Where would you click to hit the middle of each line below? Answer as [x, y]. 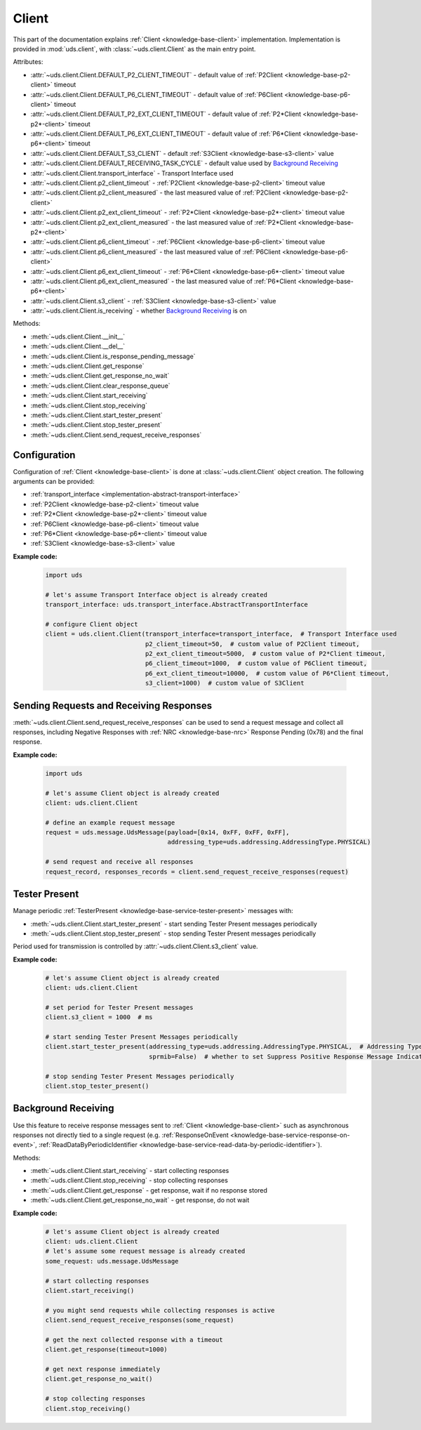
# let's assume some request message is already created [145, 1251]
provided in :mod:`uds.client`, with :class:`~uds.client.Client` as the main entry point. [134, 48]
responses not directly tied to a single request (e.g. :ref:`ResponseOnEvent [121, 1135]
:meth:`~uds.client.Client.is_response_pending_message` [113, 356]
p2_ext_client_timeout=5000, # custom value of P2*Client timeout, [265, 654]
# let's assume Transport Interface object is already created [156, 595]
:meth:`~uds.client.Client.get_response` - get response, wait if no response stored [149, 1190]
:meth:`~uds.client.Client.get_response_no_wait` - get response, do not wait [140, 1200]
